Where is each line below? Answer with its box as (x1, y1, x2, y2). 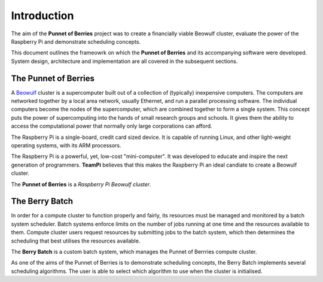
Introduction (11, 9, 74, 22)
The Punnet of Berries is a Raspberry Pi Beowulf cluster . (11, 180, 152, 188)
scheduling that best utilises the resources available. (11, 237, 141, 244)
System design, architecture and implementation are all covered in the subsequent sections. (11, 57, 238, 65)
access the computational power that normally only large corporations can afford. (11, 123, 212, 130)
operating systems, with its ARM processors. (11, 141, 121, 149)
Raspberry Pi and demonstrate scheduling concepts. (11, 38, 141, 45)
